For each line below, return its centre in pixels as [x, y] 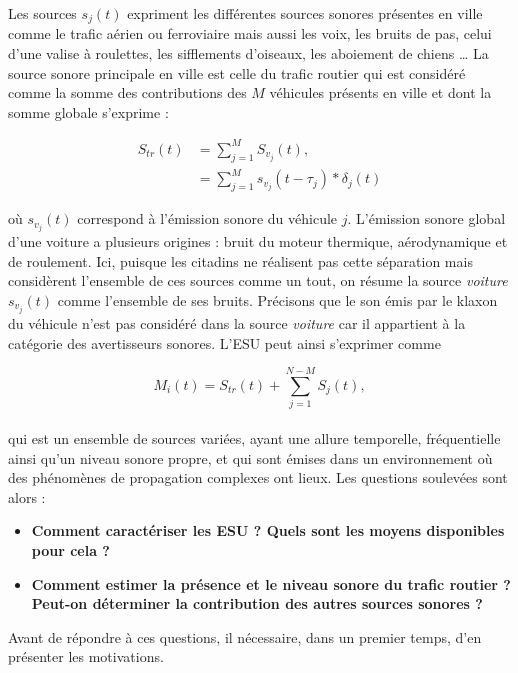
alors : [27, 496]
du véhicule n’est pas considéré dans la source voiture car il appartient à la [237, 323]
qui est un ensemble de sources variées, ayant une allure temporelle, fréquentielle [254, 437]
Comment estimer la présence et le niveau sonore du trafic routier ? [271, 583]
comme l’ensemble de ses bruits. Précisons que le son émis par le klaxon [277, 299]
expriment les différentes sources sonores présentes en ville [305, 13]
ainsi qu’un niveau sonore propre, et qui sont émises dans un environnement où [250, 457]
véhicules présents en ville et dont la [380, 92]
